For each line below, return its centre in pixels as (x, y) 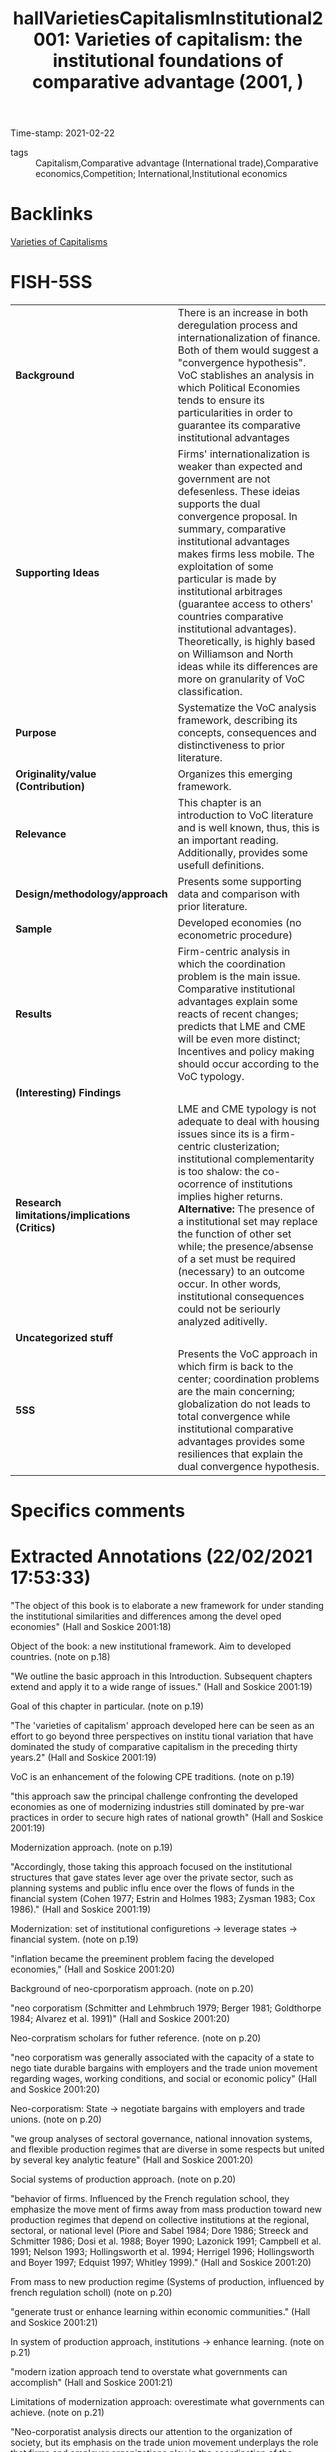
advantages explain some (237, 1002)
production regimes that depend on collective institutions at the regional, (160, 2220)
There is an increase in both (243, 313)
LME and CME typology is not (247, 1109)
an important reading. (228, 840)
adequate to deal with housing (248, 1122)
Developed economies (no (239, 923)
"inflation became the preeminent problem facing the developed (142, 1959)
